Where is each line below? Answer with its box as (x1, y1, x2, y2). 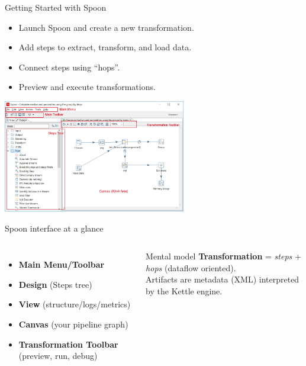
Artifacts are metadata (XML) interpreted (146, 273, 299, 285)
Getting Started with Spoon (5, 1, 107, 13)
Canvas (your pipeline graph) (18, 317, 128, 330)
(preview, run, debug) (18, 349, 98, 362)
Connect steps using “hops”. (18, 60, 120, 73)
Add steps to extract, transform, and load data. (18, 41, 192, 53)
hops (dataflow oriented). (146, 261, 236, 274)
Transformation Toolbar (18, 338, 118, 350)
